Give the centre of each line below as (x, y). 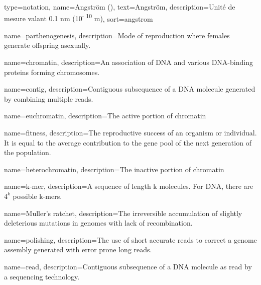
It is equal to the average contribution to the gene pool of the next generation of (128, 142)
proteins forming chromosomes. (52, 72)
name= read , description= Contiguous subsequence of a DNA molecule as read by (128, 266)
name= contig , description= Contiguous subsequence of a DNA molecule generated (130, 89)
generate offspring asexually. (47, 45)
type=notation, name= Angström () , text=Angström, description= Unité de (120, 7)
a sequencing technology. (42, 276)
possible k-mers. (37, 196)
